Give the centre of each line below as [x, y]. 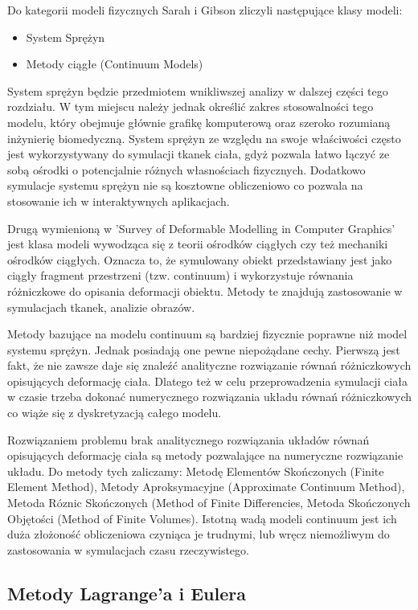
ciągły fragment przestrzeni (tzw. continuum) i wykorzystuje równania [180, 275]
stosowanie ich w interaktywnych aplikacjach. [119, 201]
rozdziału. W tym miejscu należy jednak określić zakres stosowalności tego [191, 106]
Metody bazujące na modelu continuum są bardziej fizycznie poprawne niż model [207, 334]
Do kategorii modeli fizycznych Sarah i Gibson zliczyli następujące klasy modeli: [205, 10]
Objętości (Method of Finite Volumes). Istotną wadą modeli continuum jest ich [202, 518]
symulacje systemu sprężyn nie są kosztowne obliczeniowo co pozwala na [185, 185]
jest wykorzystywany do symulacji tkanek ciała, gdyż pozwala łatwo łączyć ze [199, 154]
